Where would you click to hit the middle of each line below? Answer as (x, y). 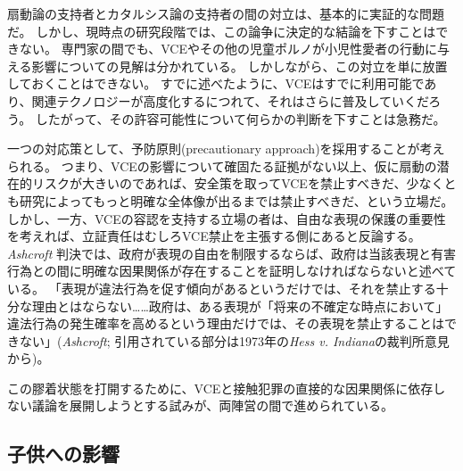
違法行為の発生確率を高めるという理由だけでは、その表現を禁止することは (226, 323)
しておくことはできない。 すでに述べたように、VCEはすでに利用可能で (216, 83)
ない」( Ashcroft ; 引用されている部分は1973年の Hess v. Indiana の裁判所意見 (234, 340)
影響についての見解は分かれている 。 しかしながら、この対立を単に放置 (240, 66)
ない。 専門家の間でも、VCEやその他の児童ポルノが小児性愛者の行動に (228, 49)
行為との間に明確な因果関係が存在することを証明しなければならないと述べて (232, 271)
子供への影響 (63, 454)
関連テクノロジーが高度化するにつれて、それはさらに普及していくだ (230, 100)
